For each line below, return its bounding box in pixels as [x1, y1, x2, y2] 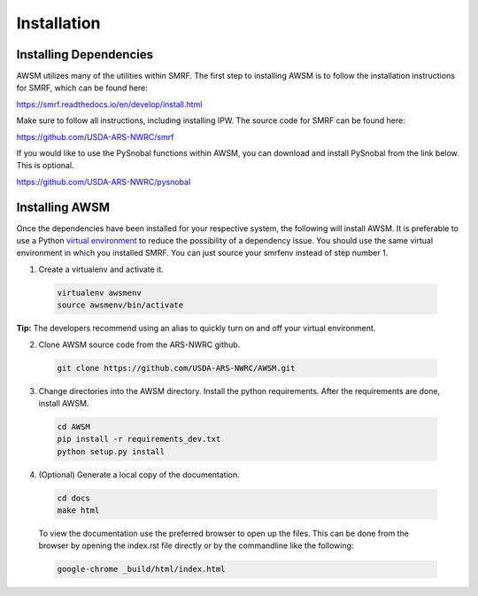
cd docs [57, 492, 90, 503]
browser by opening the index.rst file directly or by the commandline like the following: [38, 540, 354, 551]
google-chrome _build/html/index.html [57, 564, 226, 575]
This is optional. [16, 160, 74, 171]
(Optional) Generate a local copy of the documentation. [38, 469, 241, 480]
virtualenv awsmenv [57, 288, 142, 298]
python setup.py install [57, 446, 166, 456]
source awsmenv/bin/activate [57, 300, 184, 310]
